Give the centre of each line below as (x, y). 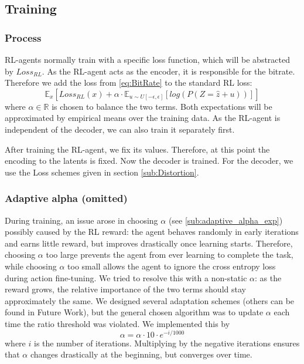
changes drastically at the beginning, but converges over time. (141, 354)
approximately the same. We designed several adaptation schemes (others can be (150, 300)
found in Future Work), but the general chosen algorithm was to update (134, 312)
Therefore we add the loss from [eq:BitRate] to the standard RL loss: (129, 82)
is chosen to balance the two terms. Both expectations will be (162, 106)
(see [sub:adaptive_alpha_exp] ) (226, 220)
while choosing (31, 266)
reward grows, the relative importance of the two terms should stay (125, 289)
